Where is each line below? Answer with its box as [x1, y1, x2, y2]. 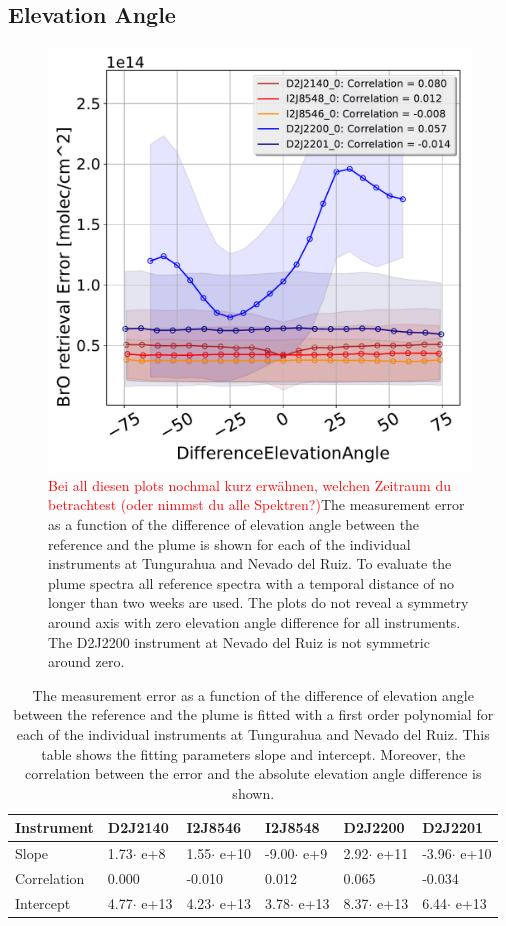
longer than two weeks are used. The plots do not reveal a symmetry [48, 592, 469, 613]
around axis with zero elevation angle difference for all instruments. [48, 611, 461, 632]
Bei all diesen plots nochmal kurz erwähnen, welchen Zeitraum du [48, 474, 451, 495]
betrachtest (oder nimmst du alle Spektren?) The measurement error [48, 494, 465, 515]
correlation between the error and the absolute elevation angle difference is [24, 763, 482, 784]
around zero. [48, 651, 125, 672]
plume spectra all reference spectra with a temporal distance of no [48, 572, 455, 593]
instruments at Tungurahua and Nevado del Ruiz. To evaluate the [48, 553, 452, 574]
